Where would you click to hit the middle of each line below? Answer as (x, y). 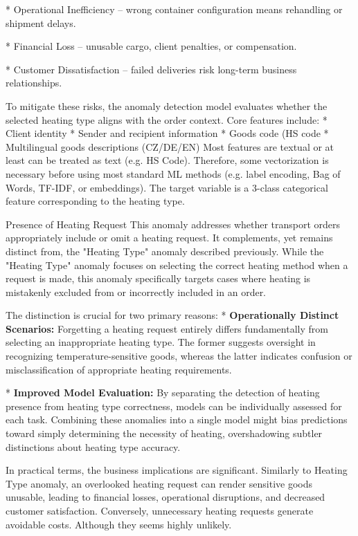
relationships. (34, 83)
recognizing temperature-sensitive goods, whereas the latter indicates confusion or (179, 356)
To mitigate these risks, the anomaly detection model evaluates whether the (167, 105)
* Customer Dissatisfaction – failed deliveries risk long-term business (151, 69)
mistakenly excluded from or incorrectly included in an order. (136, 292)
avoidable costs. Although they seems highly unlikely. (119, 524)
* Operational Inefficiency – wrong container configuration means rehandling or (174, 9)
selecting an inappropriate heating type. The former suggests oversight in (161, 342)
